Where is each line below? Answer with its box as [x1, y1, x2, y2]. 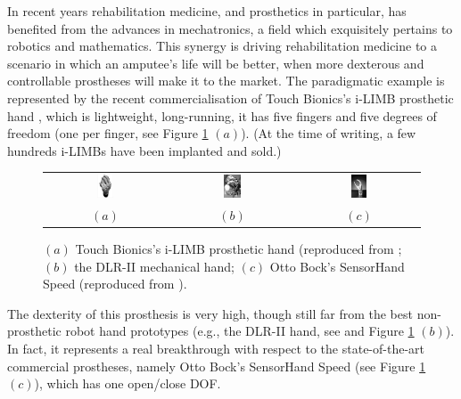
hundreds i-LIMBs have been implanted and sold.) [7, 141, 282, 159]
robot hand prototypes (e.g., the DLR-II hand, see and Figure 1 [65, 322, 415, 340]
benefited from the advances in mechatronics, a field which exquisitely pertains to [7, 19, 453, 37]
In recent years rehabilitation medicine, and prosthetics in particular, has [7, 2, 407, 20]
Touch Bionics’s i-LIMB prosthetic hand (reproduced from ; [75, 239, 402, 257]
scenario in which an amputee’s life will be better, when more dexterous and [7, 53, 424, 72]
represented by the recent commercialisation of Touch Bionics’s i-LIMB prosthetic [7, 88, 454, 107]
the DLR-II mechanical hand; [74, 256, 235, 275]
